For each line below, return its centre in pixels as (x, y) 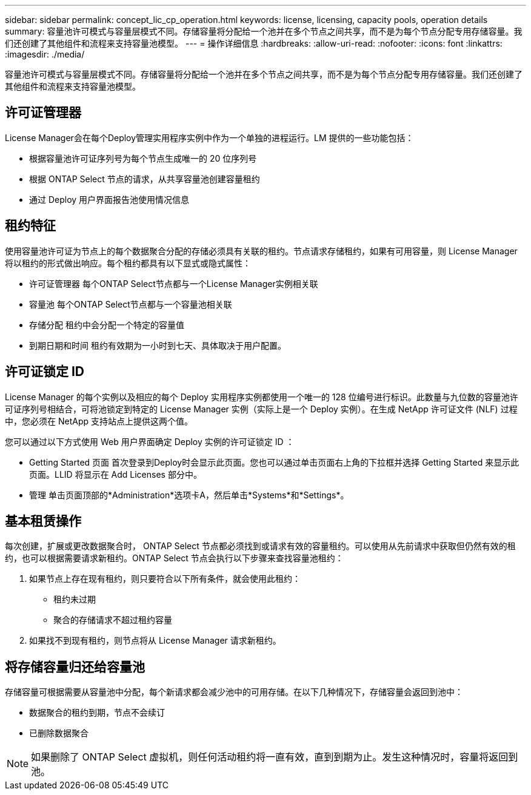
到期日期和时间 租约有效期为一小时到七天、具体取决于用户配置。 (158, 345)
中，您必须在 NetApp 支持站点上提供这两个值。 (99, 421)
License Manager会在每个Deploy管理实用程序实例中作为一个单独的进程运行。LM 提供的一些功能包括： (209, 137)
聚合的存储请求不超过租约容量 (113, 620)
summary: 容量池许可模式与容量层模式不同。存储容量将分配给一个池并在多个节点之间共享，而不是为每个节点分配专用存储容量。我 (264, 31)
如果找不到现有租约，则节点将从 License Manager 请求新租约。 (155, 641)
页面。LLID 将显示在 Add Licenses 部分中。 (115, 474)
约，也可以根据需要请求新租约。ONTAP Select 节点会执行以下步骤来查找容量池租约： (174, 558)
